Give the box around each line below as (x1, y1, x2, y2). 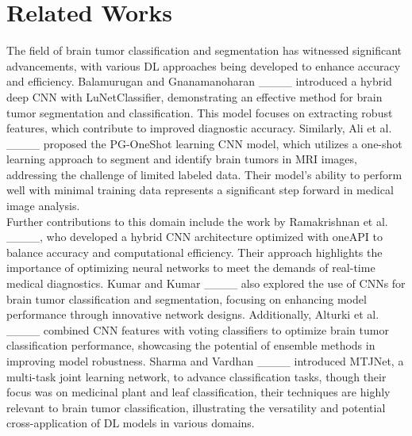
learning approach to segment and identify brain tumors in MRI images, (6, 151, 357, 167)
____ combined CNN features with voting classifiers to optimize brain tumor (6, 321, 389, 338)
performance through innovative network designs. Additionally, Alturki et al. (6, 306, 379, 323)
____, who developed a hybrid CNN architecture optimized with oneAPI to (6, 228, 383, 245)
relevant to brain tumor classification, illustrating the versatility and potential (6, 399, 386, 415)
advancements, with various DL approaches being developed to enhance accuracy (6, 57, 401, 74)
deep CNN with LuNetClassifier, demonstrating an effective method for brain (6, 88, 383, 105)
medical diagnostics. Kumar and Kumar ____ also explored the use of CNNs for (6, 275, 406, 292)
